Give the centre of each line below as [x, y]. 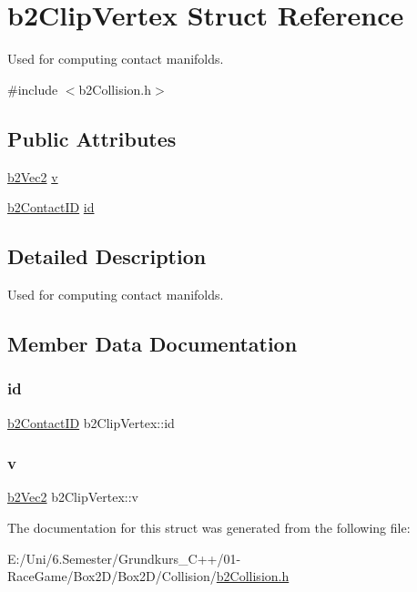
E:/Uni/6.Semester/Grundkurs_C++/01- [124, 558]
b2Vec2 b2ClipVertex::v [73, 497]
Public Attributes [92, 138]
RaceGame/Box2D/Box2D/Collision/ [112, 576]
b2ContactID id [51, 207]
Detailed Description [107, 256]
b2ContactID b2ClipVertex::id [91, 422]
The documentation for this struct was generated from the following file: [209, 527]
